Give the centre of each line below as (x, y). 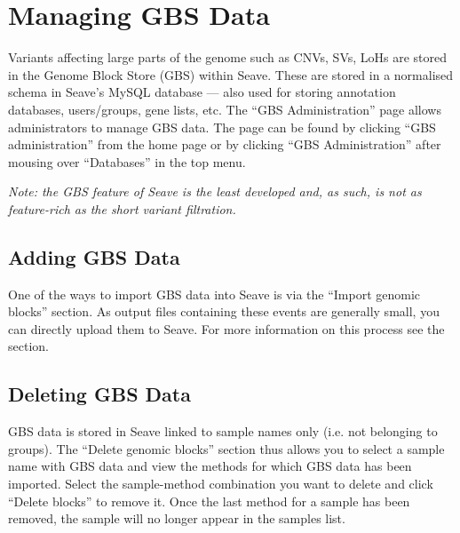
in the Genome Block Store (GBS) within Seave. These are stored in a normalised (231, 74)
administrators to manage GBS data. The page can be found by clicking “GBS (222, 127)
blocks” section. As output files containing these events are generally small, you (224, 311)
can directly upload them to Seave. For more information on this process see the (226, 328)
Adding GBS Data (94, 256)
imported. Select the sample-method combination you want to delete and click (221, 484)
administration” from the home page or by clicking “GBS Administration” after (225, 144)
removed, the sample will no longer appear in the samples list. (177, 518)
